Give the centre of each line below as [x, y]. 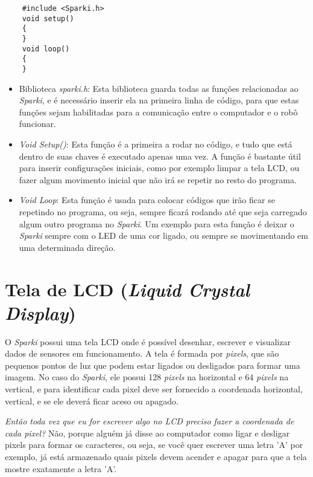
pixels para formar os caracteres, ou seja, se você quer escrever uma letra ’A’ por [154, 445]
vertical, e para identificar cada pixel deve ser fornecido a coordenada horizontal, [154, 389]
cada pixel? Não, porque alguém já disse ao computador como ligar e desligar [147, 433]
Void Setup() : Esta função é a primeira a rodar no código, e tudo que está [156, 144]
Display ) [40, 313]
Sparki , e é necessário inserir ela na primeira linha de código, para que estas [159, 100]
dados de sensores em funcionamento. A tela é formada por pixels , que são [142, 353]
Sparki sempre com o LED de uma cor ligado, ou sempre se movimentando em [163, 235]
